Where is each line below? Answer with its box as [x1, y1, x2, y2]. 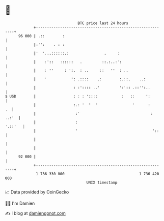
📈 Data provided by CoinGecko [5, 189, 69, 195]
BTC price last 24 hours [78, 21, 129, 26]
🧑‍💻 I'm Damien [5, 200, 35, 206]
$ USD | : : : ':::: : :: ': [5, 94, 151, 99]
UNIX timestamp [86, 180, 118, 185]
